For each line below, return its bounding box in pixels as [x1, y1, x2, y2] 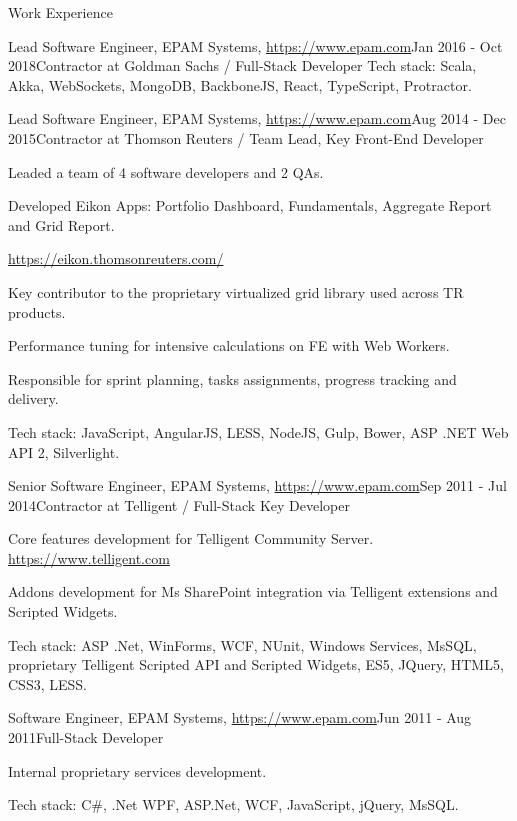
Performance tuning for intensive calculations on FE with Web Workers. [8, 335, 450, 356]
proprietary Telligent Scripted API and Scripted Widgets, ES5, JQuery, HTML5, [8, 654, 504, 675]
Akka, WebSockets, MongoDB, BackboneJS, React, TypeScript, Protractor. [8, 74, 472, 95]
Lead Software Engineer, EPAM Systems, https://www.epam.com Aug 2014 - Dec [8, 108, 506, 129]
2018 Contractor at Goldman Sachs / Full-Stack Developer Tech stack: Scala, [8, 55, 477, 76]
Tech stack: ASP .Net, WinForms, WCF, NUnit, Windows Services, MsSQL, [8, 634, 477, 655]
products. [8, 301, 66, 322]
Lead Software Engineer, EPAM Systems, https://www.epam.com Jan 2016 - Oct [8, 35, 503, 56]
